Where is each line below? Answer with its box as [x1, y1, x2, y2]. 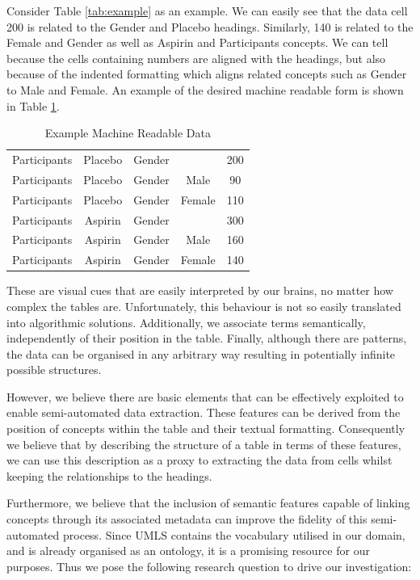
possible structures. [6, 361, 102, 378]
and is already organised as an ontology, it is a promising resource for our [6, 542, 370, 559]
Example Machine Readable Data [44, 124, 211, 141]
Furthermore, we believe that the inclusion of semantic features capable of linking [6, 494, 410, 511]
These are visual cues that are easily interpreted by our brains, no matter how [6, 282, 393, 299]
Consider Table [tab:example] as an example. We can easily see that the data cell [6, 2, 408, 19]
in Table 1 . [6, 97, 60, 114]
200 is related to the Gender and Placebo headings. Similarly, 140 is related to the [6, 18, 414, 35]
